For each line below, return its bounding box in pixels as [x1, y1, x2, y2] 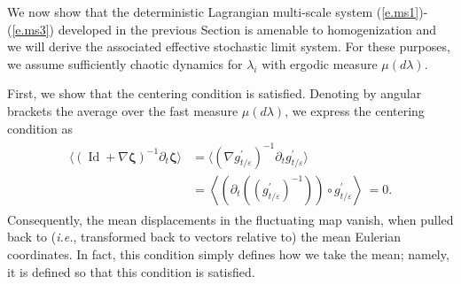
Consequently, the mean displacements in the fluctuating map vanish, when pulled [7, 210, 454, 228]
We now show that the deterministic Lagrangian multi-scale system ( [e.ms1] [7, 3, 419, 20]
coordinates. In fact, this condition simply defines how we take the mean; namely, [7, 244, 449, 263]
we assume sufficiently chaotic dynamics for [7, 54, 243, 73]
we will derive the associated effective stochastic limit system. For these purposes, [7, 37, 450, 56]
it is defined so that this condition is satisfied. [7, 262, 255, 280]
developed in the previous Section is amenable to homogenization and [58, 19, 437, 38]
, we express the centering [285, 101, 425, 119]
